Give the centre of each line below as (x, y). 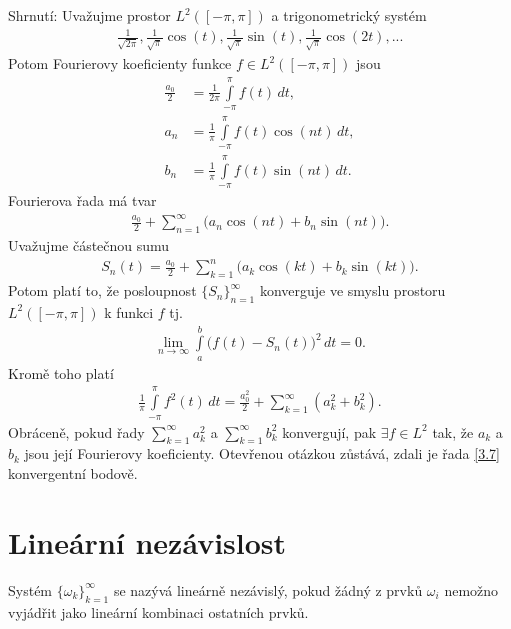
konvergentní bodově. (73, 473)
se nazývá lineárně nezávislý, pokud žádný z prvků (268, 589)
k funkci (129, 311)
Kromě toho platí (61, 372)
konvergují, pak (329, 431)
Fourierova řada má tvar (82, 200)
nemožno (471, 589)
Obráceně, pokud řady (76, 431)
